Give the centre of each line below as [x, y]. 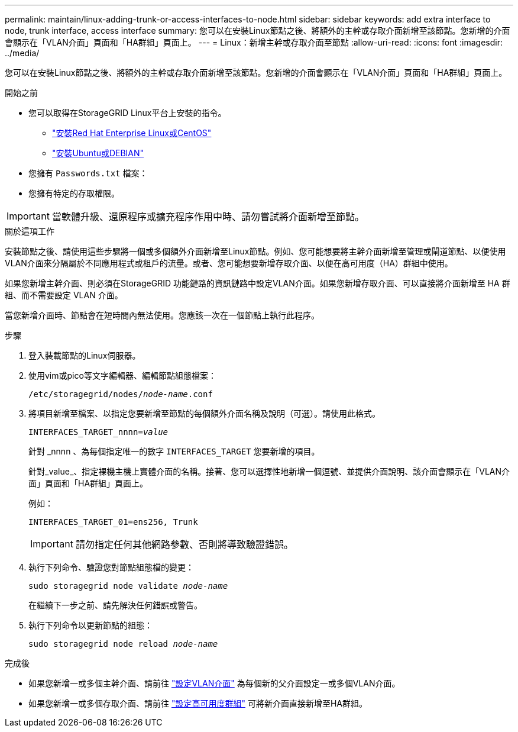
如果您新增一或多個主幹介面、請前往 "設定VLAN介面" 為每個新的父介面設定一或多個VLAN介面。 [214, 683]
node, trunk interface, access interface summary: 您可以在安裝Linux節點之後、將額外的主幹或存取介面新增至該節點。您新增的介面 [258, 30]
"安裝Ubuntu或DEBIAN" [98, 153]
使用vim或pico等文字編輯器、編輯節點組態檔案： [122, 375]
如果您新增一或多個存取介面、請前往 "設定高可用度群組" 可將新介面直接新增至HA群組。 [198, 703]
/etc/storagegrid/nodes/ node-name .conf [121, 394]
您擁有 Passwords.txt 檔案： [88, 173]
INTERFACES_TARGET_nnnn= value [98, 432]
